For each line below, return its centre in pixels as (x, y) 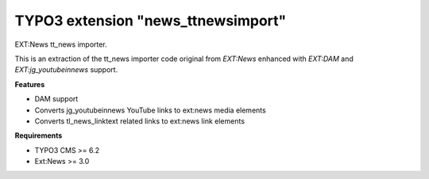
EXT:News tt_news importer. (61, 44)
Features (30, 84)
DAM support (56, 99)
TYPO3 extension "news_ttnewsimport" (151, 21)
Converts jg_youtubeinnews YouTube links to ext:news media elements (150, 110)
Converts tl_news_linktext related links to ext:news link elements (140, 121)
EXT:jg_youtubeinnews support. (66, 70)
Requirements (39, 135)
